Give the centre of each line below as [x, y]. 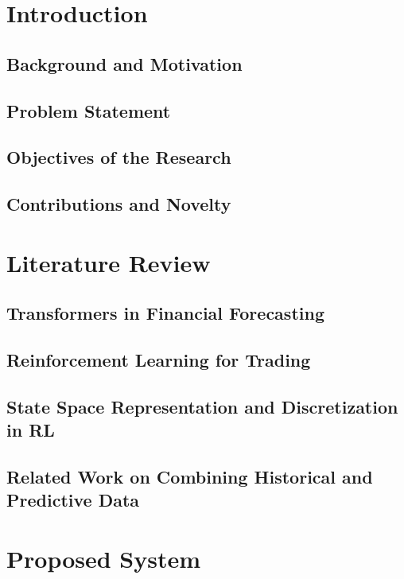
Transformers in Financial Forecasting [165, 313]
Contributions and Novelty [119, 204]
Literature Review [109, 262]
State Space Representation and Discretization [202, 406]
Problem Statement [89, 110]
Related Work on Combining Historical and [190, 476]
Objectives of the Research [119, 157]
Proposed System [104, 558]
